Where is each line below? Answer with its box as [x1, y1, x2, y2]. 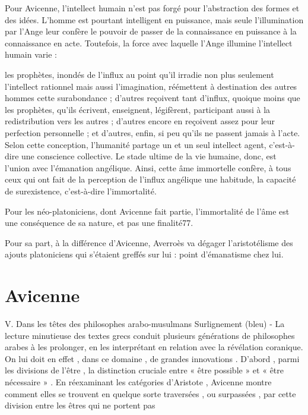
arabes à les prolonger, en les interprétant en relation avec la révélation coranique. [5, 341, 303, 353]
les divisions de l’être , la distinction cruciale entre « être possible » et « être [5, 364, 284, 376]
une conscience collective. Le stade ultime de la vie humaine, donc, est [21, 150, 277, 162]
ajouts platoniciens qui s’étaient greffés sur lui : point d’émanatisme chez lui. [5, 248, 284, 260]
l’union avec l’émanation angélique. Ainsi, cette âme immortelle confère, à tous [5, 161, 291, 174]
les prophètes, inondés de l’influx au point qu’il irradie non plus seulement [5, 68, 274, 80]
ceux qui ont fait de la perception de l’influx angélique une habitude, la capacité [5, 173, 296, 186]
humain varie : [5, 48, 57, 61]
